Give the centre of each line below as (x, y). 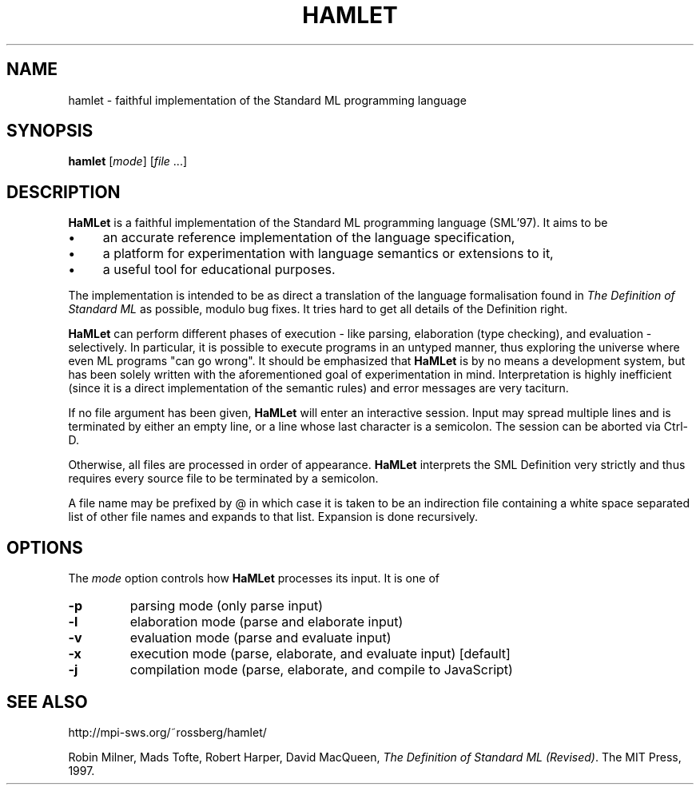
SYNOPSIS (50, 131)
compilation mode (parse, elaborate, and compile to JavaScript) (321, 670)
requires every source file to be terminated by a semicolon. (223, 479)
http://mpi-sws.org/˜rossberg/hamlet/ (167, 732)
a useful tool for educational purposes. (219, 270)
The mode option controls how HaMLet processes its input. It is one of (254, 578)
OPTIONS (45, 547)
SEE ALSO (47, 702)
